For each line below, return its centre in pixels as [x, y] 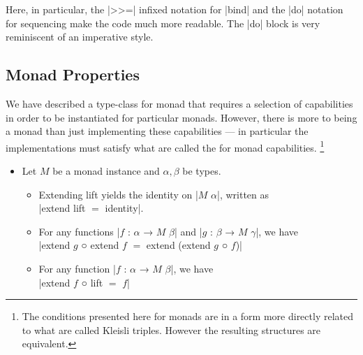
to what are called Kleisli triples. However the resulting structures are [171, 329]
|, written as [243, 194]
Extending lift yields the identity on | [118, 194]
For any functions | [79, 231]
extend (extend [178, 245]
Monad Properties [73, 74]
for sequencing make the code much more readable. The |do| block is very [163, 23]
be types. [202, 171]
